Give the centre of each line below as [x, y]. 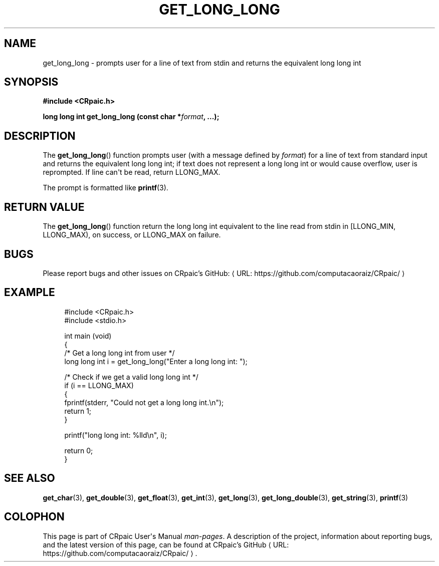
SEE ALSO [30, 478]
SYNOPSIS [31, 82]
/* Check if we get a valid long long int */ [131, 377]
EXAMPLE [30, 293]
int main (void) [88, 336]
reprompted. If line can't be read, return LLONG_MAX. [132, 172]
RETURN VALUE [44, 207]
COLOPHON [34, 517]
